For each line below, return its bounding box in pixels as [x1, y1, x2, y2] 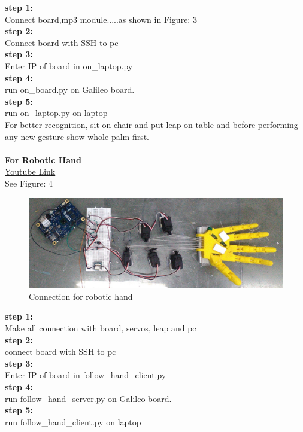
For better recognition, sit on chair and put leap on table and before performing [5, 118, 298, 130]
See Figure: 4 [5, 177, 53, 189]
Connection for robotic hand [29, 290, 133, 302]
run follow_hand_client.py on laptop [5, 415, 141, 428]
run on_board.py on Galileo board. [5, 83, 135, 96]
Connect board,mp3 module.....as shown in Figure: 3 [5, 13, 197, 25]
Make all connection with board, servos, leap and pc [5, 322, 196, 334]
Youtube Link [5, 165, 56, 178]
